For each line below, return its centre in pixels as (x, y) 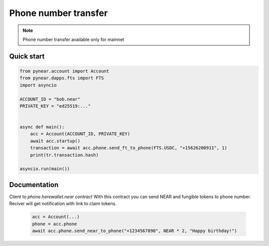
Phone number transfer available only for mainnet (73, 39)
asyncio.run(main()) (45, 169)
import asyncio (38, 85)
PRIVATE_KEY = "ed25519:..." (55, 106)
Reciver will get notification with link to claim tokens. (63, 204)
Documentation (34, 185)
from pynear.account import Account (65, 71)
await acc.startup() (55, 141)
